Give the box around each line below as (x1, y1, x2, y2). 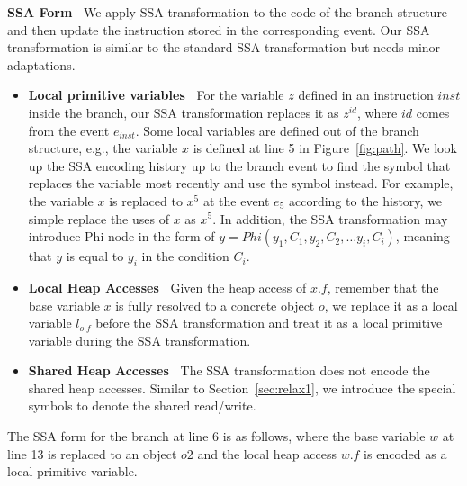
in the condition (141, 247, 229, 265)
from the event (28, 121, 110, 139)
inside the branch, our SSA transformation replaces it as (28, 103, 339, 121)
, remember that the (327, 277, 439, 296)
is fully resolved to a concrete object (115, 295, 315, 314)
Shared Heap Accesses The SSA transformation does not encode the (28, 361, 430, 380)
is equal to (66, 247, 124, 265)
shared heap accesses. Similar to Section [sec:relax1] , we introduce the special (28, 378, 456, 397)
